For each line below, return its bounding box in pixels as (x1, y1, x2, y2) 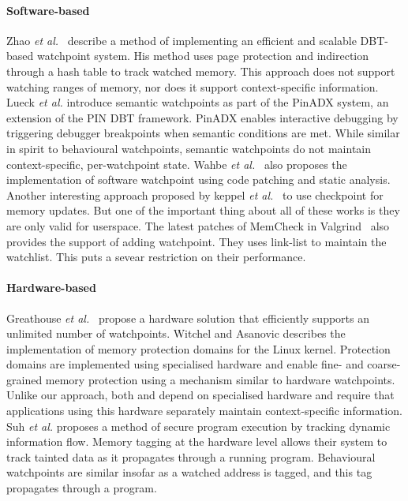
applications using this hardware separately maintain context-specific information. (6, 402, 402, 419)
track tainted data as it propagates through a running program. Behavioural (6, 448, 376, 465)
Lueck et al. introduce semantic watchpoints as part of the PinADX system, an (6, 94, 389, 110)
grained (6, 371, 43, 387)
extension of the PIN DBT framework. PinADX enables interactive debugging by (6, 109, 399, 125)
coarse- (367, 356, 401, 372)
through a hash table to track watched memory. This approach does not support (6, 62, 395, 79)
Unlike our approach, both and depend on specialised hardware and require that (6, 387, 395, 403)
